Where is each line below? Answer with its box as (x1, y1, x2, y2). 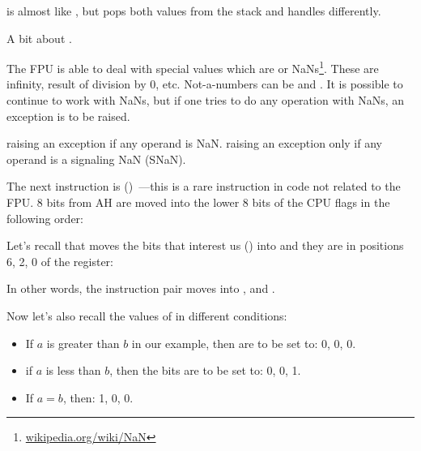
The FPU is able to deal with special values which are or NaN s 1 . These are (6, 58, 379, 76)
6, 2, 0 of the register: (6, 252, 113, 269)
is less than (45, 362, 101, 379)
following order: (6, 209, 83, 226)
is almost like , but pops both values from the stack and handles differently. (6, 2, 381, 19)
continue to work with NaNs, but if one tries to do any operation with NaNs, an (6, 92, 405, 109)
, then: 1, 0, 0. (62, 389, 134, 406)
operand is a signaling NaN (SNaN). (6, 150, 186, 167)
